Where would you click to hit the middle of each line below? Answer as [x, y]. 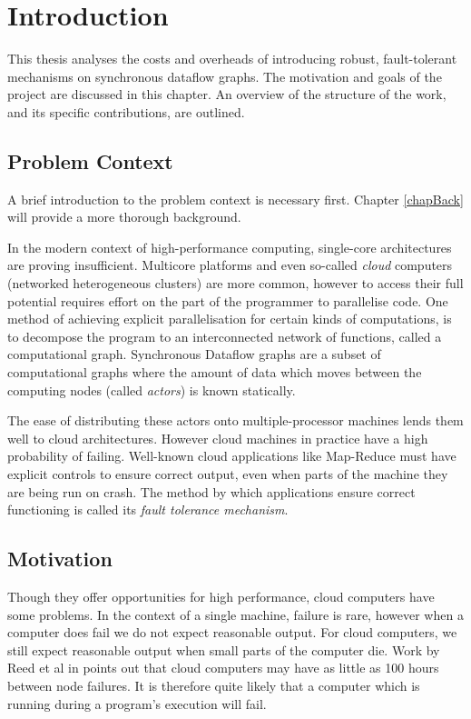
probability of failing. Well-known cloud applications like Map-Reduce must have [232, 456]
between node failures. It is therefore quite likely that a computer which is [214, 685]
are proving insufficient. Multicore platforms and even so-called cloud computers [230, 265]
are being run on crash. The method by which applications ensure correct [211, 491]
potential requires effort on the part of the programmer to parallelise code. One [228, 300]
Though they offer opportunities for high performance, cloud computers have [221, 596]
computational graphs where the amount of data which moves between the [215, 372]
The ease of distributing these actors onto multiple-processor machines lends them [235, 420]
